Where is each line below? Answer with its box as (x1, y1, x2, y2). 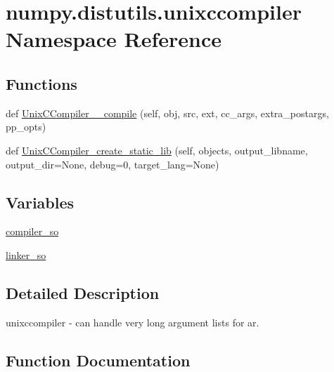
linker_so (6, 247, 46, 262)
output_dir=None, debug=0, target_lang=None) (6, 157, 219, 171)
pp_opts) (6, 119, 46, 134)
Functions (6, 72, 77, 94)
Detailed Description (6, 281, 160, 303)
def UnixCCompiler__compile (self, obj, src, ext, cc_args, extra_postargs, (6, 105, 329, 120)
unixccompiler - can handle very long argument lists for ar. (6, 314, 259, 329)
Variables (6, 191, 75, 213)
